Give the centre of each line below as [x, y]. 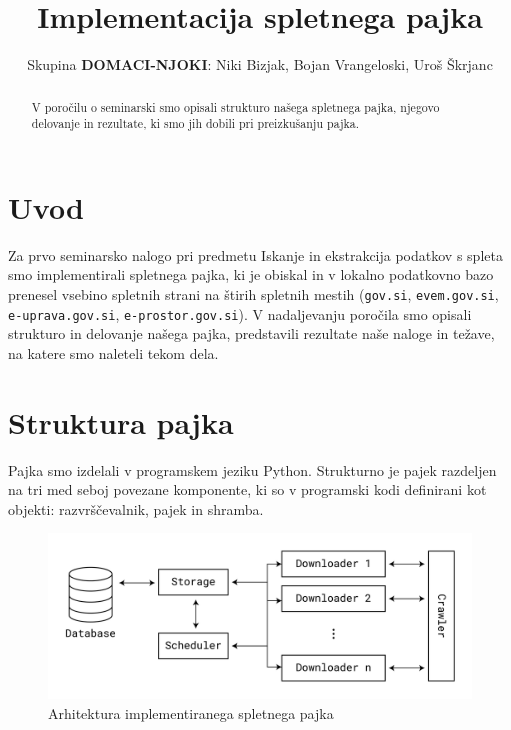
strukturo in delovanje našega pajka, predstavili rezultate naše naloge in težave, [251, 333]
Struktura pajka [121, 421]
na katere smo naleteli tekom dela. [113, 352]
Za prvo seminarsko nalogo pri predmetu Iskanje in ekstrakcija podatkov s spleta [255, 254]
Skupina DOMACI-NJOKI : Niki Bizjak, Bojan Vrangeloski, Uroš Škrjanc [260, 64]
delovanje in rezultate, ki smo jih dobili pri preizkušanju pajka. [195, 123]
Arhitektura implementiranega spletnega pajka [191, 712]
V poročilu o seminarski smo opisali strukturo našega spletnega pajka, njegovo [235, 106]
